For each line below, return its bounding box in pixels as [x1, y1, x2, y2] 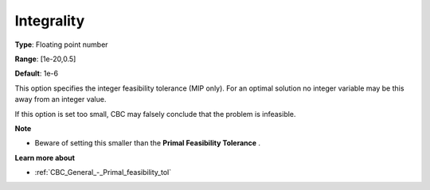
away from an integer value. [14, 95, 107, 104]
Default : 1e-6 [14, 68, 59, 79]
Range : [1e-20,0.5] [14, 54, 76, 64]
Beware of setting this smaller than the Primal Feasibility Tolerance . [34, 138, 261, 148]
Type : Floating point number [14, 40, 108, 49]
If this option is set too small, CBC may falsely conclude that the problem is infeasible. [14, 109, 296, 118]
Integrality [14, 12, 85, 29]
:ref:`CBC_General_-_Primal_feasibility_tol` [34, 168, 171, 177]
